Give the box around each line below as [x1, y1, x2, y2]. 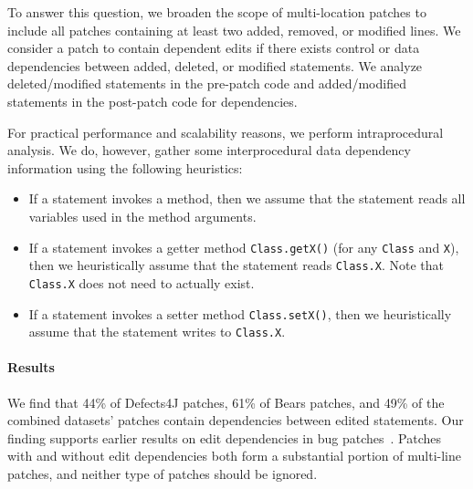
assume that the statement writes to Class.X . [28, 322, 286, 341]
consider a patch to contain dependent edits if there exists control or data [7, 38, 420, 57]
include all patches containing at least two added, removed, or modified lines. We [7, 20, 461, 39]
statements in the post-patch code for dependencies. [7, 91, 298, 110]
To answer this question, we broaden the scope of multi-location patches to [7, 3, 426, 21]
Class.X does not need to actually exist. [28, 273, 255, 292]
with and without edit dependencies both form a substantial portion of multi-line [7, 446, 461, 465]
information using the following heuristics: [7, 158, 243, 177]
